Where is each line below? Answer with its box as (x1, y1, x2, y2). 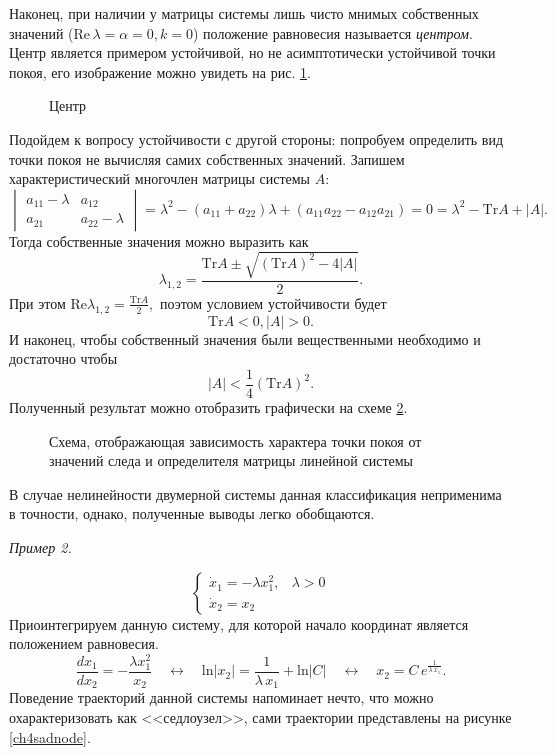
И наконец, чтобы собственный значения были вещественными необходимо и (9, 328, 481, 349)
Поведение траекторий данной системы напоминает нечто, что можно (9, 687, 434, 708)
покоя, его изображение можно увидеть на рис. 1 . (9, 61, 311, 82)
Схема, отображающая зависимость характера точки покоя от (49, 430, 422, 451)
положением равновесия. (9, 633, 159, 654)
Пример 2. (9, 536, 72, 557)
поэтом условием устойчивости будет (159, 292, 387, 313)
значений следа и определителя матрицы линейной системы (49, 450, 414, 471)
